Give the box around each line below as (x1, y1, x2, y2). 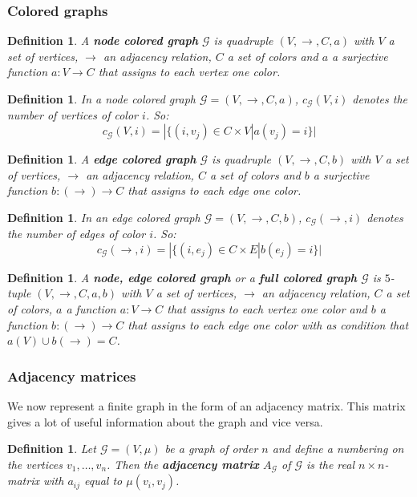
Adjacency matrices (7, 366, 136, 386)
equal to (84, 472, 123, 489)
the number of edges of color (7, 225, 146, 242)
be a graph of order (164, 440, 258, 457)
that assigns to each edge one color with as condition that (128, 316, 409, 333)
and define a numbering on (272, 440, 404, 457)
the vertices (7, 455, 63, 472)
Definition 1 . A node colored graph (7, 32, 198, 49)
